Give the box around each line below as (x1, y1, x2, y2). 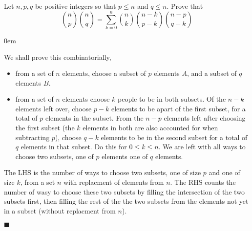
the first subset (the (15, 123, 75, 133)
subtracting (15, 132, 50, 142)
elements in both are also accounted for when (83, 123, 218, 133)
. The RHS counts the (170, 177, 236, 187)
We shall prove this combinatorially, (4, 52, 111, 62)
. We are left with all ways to (158, 142, 246, 152)
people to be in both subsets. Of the (117, 94, 226, 104)
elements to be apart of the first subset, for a (111, 103, 246, 113)
